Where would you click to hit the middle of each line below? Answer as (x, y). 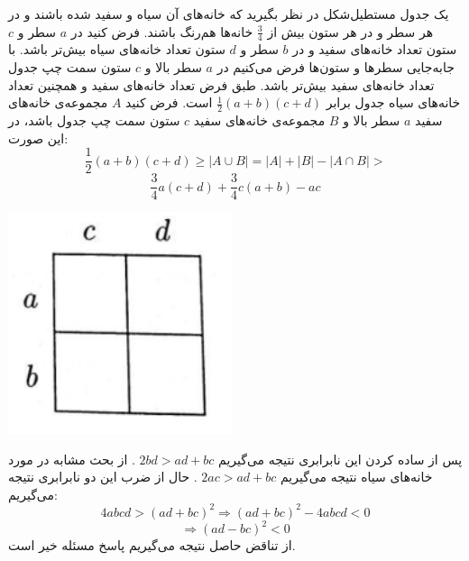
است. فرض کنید (169, 102)
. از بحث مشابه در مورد (72, 459)
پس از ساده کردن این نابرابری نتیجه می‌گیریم (340, 459)
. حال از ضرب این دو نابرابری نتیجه (103, 477)
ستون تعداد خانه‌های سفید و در (375, 49)
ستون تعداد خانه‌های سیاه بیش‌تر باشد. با (117, 49)
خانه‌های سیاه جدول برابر (393, 102)
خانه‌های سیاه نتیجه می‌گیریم (356, 477)
